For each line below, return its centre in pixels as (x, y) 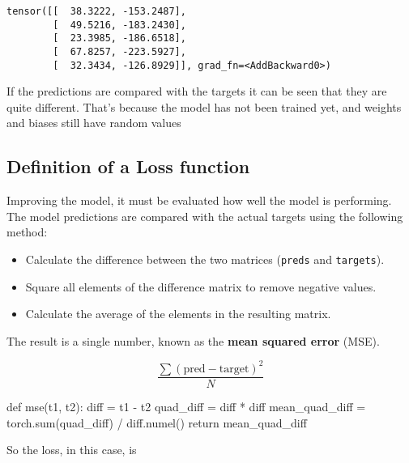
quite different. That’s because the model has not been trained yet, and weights (204, 106)
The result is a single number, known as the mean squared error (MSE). (193, 340)
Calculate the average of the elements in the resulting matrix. (178, 314)
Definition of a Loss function (128, 166)
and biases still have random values (94, 123)
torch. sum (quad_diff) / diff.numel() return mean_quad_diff (157, 422)
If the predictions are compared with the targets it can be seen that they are (197, 91)
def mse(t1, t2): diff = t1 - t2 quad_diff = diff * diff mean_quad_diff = (186, 407)
